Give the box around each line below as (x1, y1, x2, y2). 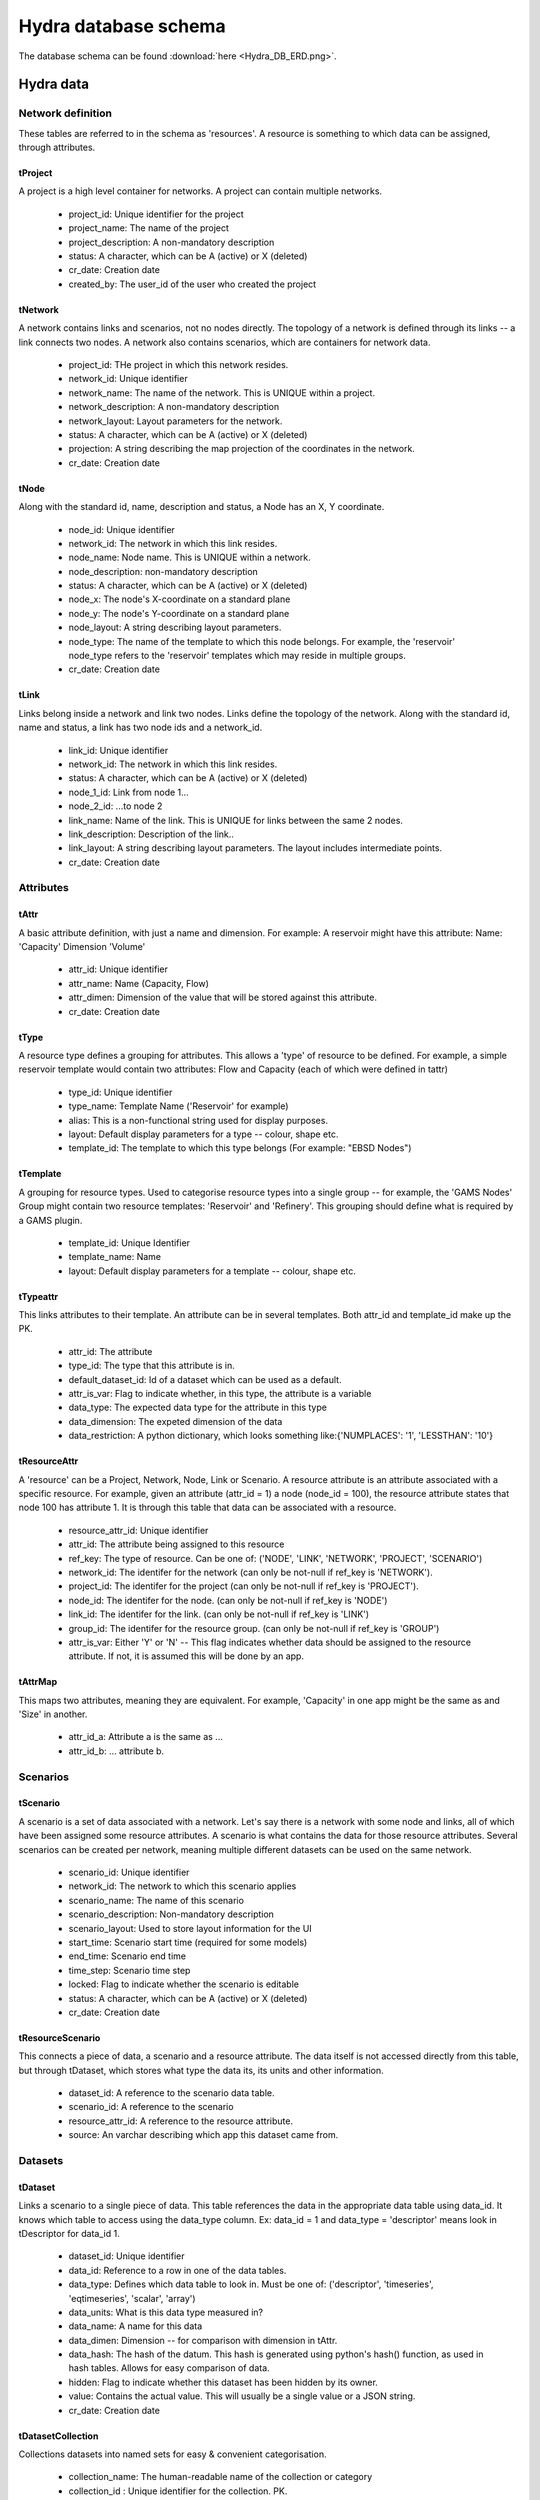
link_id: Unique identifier (68, 744, 169, 756)
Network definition (18, 106, 112, 120)
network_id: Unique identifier (68, 373, 189, 385)
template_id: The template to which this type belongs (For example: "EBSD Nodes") (68, 1142, 412, 1154)
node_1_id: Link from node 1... (68, 786, 189, 798)
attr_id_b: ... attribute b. (68, 1745, 165, 1757)
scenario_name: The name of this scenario (68, 1894, 245, 1906)
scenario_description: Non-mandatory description (68, 1908, 275, 1920)
